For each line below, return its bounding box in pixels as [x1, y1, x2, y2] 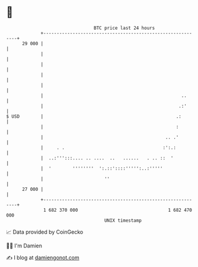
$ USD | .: [6, 113, 182, 120]
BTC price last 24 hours [94, 25, 155, 31]
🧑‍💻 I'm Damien [6, 242, 43, 249]
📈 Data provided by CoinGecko [6, 228, 84, 235]
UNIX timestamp [104, 217, 142, 224]
